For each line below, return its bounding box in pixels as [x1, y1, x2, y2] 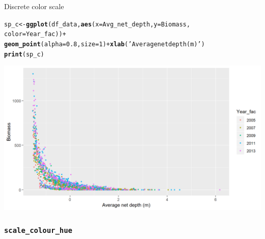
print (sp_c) [4, 50, 44, 58]
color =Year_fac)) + [4, 31, 66, 38]
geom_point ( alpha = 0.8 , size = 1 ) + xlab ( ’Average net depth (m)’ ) [4, 40, 205, 48]
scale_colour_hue [4, 226, 72, 235]
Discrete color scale [4, 1, 64, 11]
